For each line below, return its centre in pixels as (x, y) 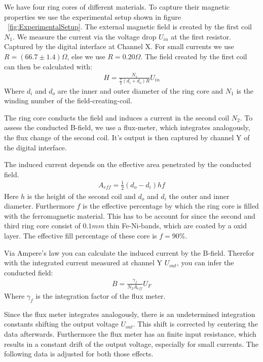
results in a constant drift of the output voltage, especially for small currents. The (131, 344)
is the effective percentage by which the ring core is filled (171, 206)
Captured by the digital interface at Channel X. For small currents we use (119, 46)
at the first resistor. (201, 36)
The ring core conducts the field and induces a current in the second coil (117, 117)
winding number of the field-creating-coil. (68, 100)
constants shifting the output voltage (61, 324)
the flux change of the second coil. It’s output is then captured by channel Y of (127, 137)
